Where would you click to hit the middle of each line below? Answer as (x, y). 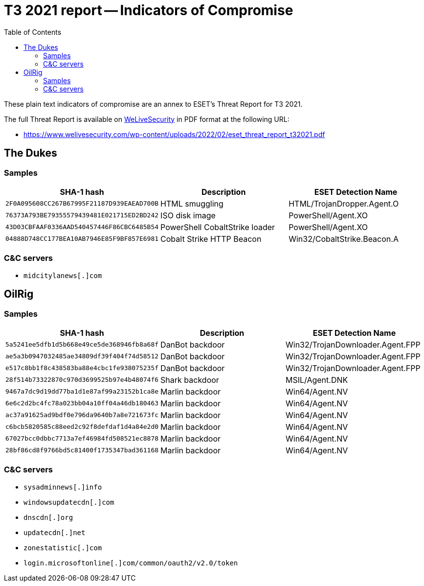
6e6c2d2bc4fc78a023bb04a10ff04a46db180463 (82, 403)
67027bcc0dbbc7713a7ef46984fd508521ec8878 (82, 439)
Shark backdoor (190, 380)
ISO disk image (188, 215)
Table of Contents (33, 32)
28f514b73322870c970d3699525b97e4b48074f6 (82, 380)
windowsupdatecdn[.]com (69, 502)
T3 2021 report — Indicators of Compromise (149, 10)
